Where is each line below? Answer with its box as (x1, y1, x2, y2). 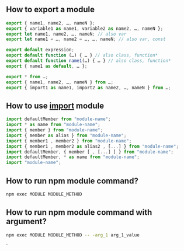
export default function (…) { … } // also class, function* (6, 53, 158, 58)
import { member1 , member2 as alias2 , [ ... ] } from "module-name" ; (6, 143, 179, 149)
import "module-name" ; (6, 160, 61, 166)
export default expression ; (6, 47, 75, 53)
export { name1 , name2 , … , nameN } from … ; (6, 79, 114, 85)
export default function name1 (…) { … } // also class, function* (6, 58, 171, 64)
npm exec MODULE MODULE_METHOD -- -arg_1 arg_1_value (6, 232, 140, 238)
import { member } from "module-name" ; (6, 127, 103, 133)
